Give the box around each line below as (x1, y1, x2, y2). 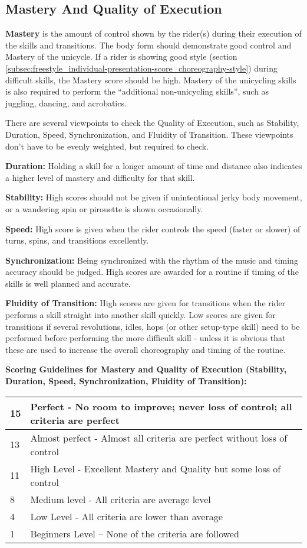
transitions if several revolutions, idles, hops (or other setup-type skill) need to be (5, 320, 300, 332)
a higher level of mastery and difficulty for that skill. (5, 171, 195, 183)
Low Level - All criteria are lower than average (30, 509, 223, 523)
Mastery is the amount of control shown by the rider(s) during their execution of (5, 27, 302, 40)
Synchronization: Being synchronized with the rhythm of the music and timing (5, 254, 298, 266)
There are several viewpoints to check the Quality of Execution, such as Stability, (5, 116, 299, 129)
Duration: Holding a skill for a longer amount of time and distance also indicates (5, 160, 302, 172)
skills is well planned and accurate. (5, 277, 131, 289)
